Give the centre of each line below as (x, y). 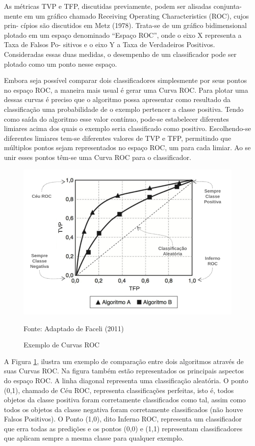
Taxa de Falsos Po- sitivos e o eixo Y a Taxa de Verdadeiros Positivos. (110, 44)
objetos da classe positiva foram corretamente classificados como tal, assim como (125, 400)
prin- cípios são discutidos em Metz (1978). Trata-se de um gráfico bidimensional (126, 25)
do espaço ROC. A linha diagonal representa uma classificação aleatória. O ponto (126, 380)
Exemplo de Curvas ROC (62, 345)
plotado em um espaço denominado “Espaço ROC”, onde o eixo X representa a (123, 35)
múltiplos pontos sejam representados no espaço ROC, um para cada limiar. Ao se (127, 147)
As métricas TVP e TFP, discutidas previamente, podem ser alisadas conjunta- (123, 6)
